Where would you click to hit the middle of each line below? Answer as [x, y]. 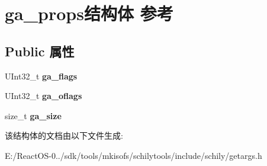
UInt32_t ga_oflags [44, 96]
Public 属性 [40, 51]
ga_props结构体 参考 [89, 13]
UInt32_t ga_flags [41, 76]
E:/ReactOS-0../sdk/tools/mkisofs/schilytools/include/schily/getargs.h [133, 155]
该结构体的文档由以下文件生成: [64, 135]
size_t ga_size [33, 115]
